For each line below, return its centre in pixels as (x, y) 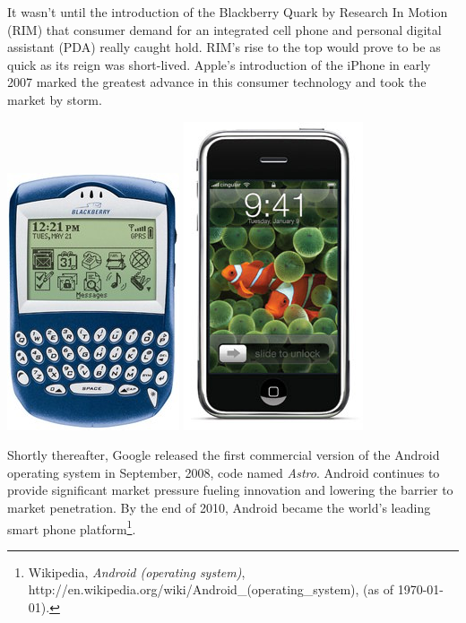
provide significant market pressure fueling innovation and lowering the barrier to (230, 490)
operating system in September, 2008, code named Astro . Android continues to (224, 472)
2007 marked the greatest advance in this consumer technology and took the (217, 82)
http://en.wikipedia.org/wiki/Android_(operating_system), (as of (211, 589)
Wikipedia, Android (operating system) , (137, 571)
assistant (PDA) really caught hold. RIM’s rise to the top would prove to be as (224, 47)
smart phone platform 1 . (72, 527)
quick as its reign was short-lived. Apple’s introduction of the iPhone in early (219, 64)
